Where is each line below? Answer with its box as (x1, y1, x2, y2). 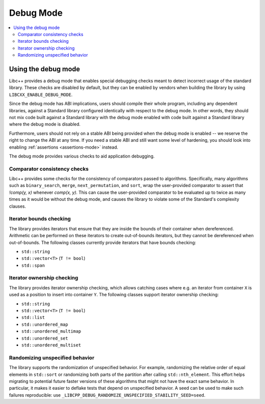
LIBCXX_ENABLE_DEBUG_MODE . (9, 92, 73, 97)
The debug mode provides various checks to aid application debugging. (9, 153, 155, 159)
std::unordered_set (21, 335, 68, 341)
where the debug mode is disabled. (9, 121, 81, 127)
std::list (21, 315, 45, 320)
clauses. (9, 203, 26, 209)
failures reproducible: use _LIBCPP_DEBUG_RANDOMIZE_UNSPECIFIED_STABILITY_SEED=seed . (9, 392, 206, 398)
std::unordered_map (21, 321, 68, 327)
